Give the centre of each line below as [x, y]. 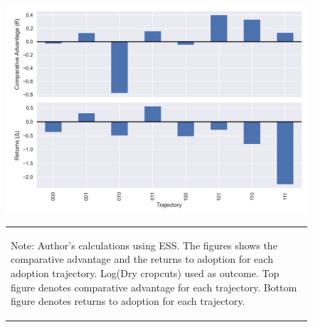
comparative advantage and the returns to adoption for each [142, 259]
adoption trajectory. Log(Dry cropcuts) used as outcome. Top [145, 273]
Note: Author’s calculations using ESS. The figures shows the [144, 245]
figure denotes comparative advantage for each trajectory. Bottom [154, 287]
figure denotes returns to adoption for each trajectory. [128, 301]
